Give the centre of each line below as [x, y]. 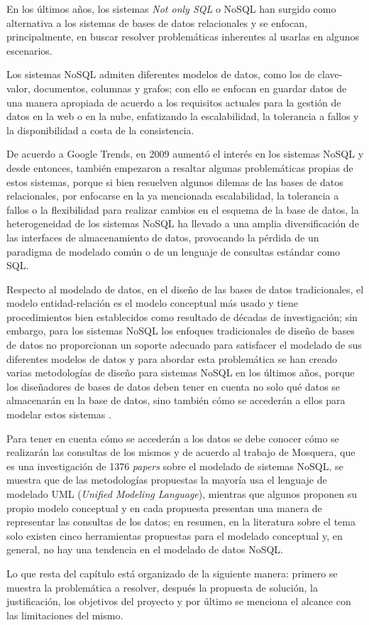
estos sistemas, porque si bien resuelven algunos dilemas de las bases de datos [175, 181]
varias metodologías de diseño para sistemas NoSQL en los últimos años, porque [181, 373]
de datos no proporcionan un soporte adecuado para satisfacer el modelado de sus [184, 345]
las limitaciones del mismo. [65, 615]
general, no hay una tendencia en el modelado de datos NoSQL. [145, 549]
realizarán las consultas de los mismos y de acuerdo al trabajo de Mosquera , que [181, 452]
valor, [18, 88]
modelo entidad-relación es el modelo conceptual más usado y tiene [152, 303]
